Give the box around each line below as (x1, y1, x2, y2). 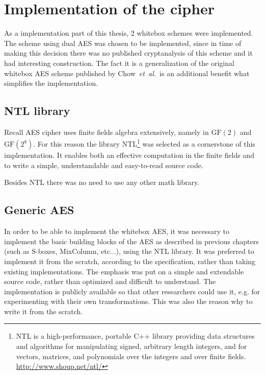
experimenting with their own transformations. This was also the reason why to (4, 296, 253, 307)
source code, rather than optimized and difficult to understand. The (4, 276, 216, 287)
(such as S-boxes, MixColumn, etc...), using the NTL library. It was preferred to (4, 246, 254, 256)
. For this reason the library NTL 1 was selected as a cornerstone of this (33, 137, 255, 149)
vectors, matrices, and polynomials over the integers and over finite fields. (16, 350, 246, 361)
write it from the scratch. (4, 306, 83, 316)
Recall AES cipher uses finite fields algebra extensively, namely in (4, 126, 209, 137)
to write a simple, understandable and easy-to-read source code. (4, 159, 203, 170)
